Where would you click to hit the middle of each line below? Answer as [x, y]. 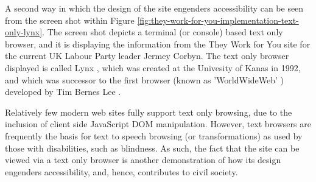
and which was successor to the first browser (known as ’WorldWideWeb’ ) [145, 79]
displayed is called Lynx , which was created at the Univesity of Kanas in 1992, [153, 67]
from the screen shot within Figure [70, 20]
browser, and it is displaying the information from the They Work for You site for [158, 44]
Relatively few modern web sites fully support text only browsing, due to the [149, 112]
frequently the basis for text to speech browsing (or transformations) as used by [154, 135]
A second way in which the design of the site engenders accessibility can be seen [154, 8]
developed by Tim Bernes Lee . [63, 92]
